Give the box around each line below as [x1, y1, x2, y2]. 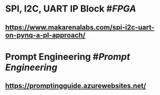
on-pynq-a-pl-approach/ [5, 31, 86, 39]
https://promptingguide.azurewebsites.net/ [5, 81, 146, 90]
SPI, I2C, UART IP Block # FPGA [5, 3, 136, 15]
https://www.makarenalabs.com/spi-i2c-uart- [5, 23, 155, 32]
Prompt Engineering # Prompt [5, 51, 130, 62]
